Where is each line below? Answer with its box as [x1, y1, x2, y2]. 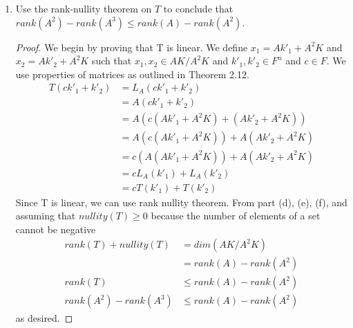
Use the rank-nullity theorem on [15, 1, 152, 15]
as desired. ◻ [15, 310, 73, 325]
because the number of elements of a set [151, 208, 321, 223]
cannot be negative [15, 221, 96, 236]
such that [91, 53, 132, 68]
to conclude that [163, 1, 233, 15]
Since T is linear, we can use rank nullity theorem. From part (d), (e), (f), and [15, 194, 347, 209]
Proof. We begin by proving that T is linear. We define [15, 39, 248, 54]
